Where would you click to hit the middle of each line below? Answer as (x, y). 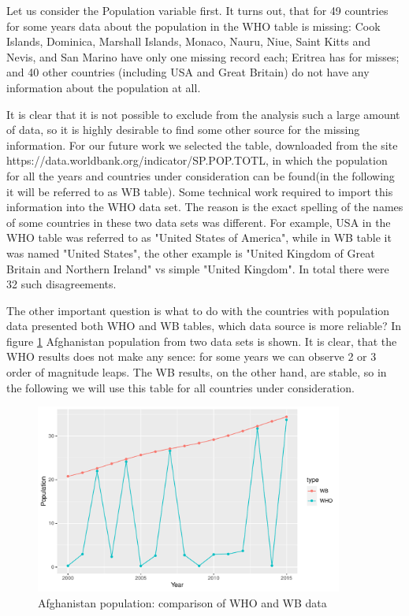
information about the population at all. (104, 87)
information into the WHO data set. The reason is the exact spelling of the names (205, 207)
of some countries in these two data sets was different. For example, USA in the (199, 222)
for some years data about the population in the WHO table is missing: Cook (193, 26)
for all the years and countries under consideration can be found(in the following (201, 175)
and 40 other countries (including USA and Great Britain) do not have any (188, 72)
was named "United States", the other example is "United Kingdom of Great (191, 252)
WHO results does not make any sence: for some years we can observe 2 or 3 (191, 356)
